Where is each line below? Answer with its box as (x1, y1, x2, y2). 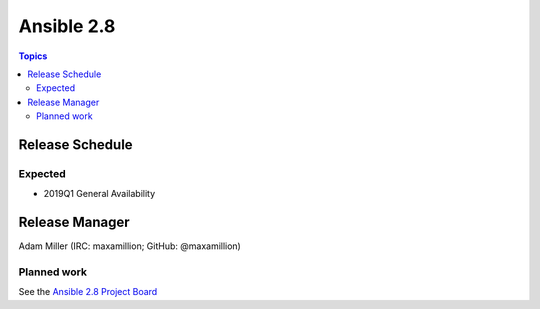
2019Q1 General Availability (43, 188, 156, 200)
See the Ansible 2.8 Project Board (18, 286, 158, 298)
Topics (18, 50, 48, 62)
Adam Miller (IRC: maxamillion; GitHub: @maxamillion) (18, 240, 242, 252)
